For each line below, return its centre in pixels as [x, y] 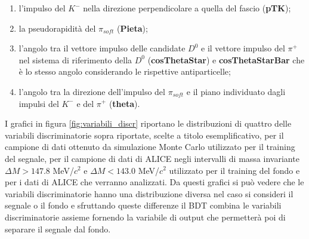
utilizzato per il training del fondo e [234, 170]
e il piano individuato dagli [236, 91]
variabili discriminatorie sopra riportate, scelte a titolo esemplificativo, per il [144, 135]
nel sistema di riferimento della [75, 59]
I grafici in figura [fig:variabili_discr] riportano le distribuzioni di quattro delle [148, 123]
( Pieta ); [132, 28]
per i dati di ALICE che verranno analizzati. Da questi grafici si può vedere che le [154, 182]
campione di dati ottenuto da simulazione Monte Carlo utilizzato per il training [150, 147]
